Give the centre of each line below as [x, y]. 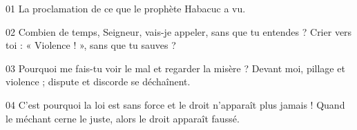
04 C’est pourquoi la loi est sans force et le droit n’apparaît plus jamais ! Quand [175, 104]
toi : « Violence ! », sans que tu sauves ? [91, 45]
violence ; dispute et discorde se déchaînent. [98, 82]
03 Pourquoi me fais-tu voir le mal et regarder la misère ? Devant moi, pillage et [175, 68]
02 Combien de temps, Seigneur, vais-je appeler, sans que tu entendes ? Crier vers [179, 31]
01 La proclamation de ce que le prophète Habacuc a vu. [126, 8]
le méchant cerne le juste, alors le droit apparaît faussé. [123, 118]
